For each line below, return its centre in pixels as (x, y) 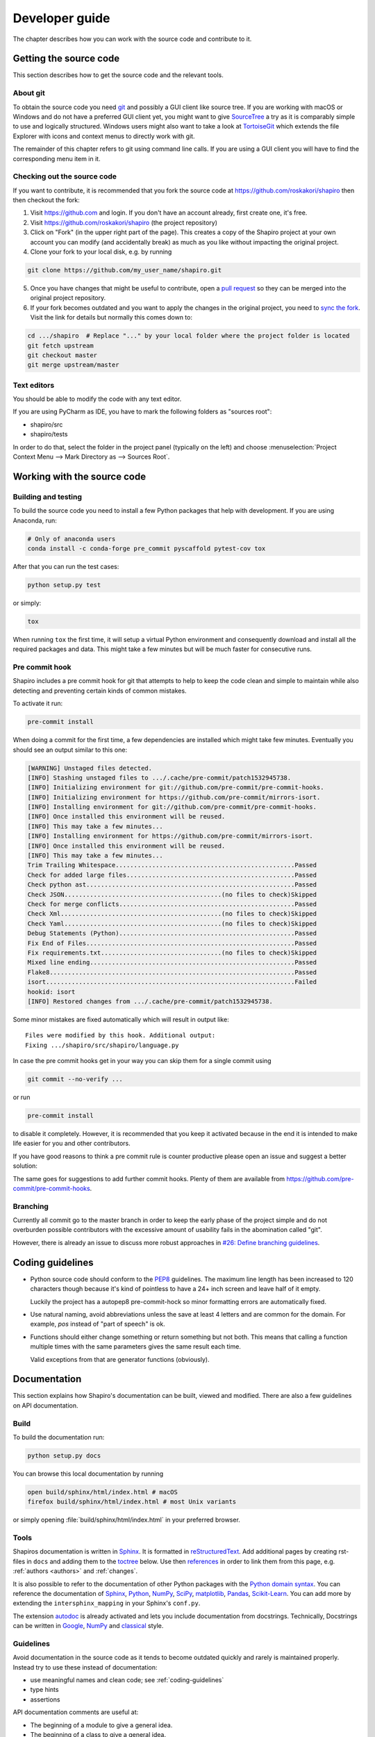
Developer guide (61, 18)
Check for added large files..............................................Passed (172, 875)
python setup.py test (64, 585)
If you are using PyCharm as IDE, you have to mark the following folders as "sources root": (142, 412)
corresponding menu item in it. (57, 158)
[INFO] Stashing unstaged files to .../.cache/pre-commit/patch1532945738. (159, 777)
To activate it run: (38, 703)
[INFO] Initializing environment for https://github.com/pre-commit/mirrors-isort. (174, 797)
